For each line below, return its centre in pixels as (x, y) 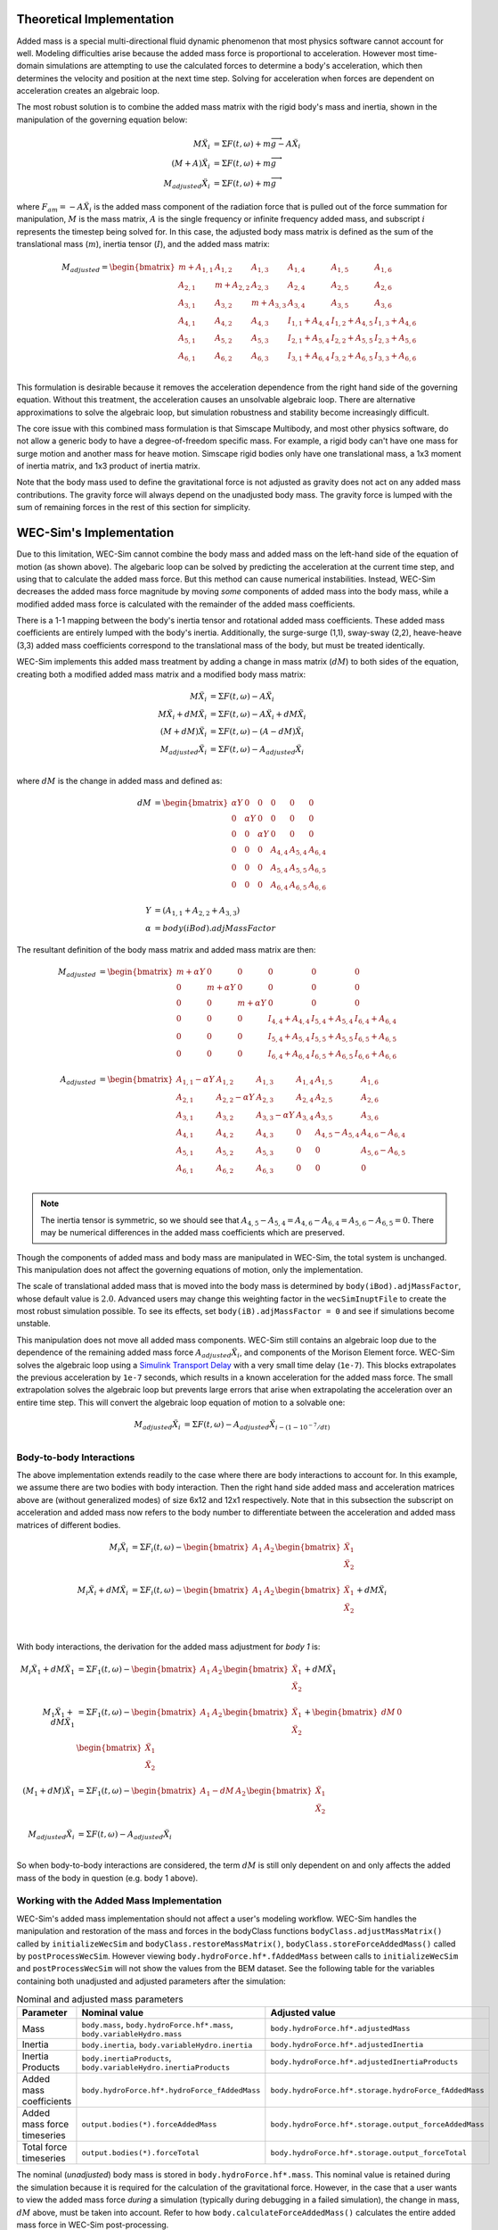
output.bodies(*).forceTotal (140, 2153)
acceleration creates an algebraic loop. (88, 91)
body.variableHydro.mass (132, 2034)
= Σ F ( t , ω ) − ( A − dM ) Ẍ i (257, 733)
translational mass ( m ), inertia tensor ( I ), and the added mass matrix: (143, 244)
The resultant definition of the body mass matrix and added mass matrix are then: (166, 949)
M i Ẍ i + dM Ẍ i (103, 1591)
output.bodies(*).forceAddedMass (149, 2124)
